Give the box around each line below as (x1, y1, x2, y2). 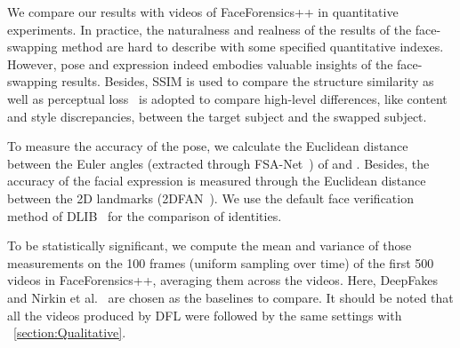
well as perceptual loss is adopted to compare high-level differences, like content (7, 89, 448, 107)
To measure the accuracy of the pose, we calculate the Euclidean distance (7, 137, 408, 155)
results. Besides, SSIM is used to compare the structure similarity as (61, 72, 434, 91)
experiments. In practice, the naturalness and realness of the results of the (7, 20, 412, 38)
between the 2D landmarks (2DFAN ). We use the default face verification (7, 188, 414, 207)
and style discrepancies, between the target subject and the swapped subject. (7, 107, 427, 125)
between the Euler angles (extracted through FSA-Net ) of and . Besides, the (7, 154, 430, 172)
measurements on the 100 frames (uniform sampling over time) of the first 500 (7, 253, 434, 272)
